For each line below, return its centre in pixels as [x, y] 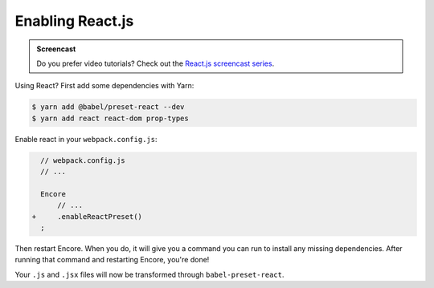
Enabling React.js [74, 21]
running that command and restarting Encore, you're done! [112, 260]
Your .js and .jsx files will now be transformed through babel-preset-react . [149, 274]
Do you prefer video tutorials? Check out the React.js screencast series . [156, 63]
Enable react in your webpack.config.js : [86, 139]
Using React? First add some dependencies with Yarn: [104, 86]
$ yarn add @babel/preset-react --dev [108, 107]
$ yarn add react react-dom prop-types [110, 118]
